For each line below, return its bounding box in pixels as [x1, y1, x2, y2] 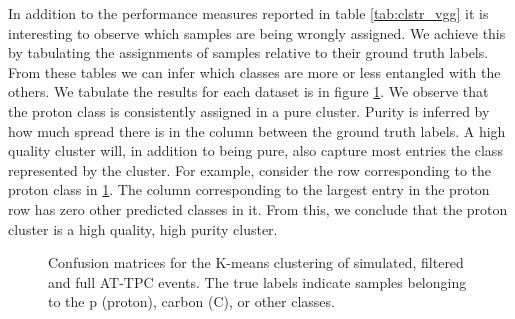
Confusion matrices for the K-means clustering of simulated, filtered [48, 252, 464, 273]
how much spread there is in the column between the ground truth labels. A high [8, 120, 506, 141]
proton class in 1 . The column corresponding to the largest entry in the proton [8, 179, 490, 200]
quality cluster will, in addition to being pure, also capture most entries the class [8, 140, 503, 161]
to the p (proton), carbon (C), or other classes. [48, 291, 335, 312]
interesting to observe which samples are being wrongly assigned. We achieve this [8, 22, 506, 43]
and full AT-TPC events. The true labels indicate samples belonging [48, 271, 467, 292]
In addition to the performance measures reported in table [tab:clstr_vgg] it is [8, 3, 489, 23]
